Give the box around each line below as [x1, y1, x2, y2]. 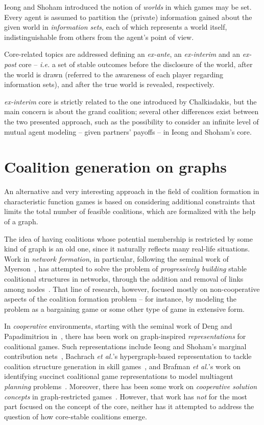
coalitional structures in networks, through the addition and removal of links [4, 273, 244, 284]
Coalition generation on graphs [4, 156, 227, 177]
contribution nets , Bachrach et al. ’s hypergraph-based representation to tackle [4, 351, 252, 362]
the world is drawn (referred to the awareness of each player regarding [4, 69, 224, 79]
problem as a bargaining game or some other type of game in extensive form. [4, 303, 245, 314]
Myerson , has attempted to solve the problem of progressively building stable [4, 263, 247, 274]
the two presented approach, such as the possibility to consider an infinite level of [4, 116, 259, 126]
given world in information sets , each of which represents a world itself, [4, 22, 227, 32]
